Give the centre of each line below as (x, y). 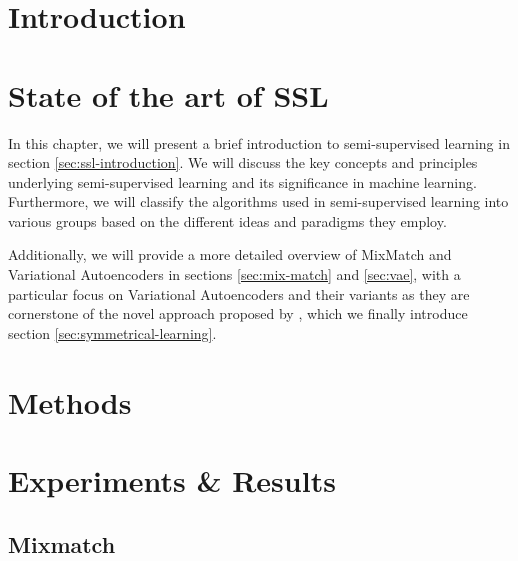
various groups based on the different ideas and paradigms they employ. (227, 220)
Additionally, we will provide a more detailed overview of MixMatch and (230, 254)
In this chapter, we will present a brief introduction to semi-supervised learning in (259, 142)
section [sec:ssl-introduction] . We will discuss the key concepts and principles (243, 162)
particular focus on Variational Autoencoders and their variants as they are (239, 293)
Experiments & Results (172, 480)
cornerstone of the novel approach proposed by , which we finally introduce (238, 313)
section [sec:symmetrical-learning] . (112, 332)
